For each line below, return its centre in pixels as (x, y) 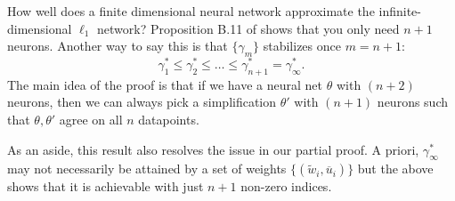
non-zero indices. (286, 186)
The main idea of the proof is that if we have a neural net (165, 84)
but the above (395, 169)
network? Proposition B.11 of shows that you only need (248, 28)
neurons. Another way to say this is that (118, 46)
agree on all (91, 120)
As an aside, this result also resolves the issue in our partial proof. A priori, (213, 149)
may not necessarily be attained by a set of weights (147, 169)
